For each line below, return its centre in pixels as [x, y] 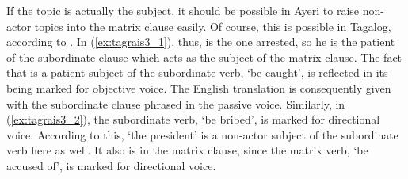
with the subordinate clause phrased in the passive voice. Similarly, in [176, 103]
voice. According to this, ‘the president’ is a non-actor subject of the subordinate [202, 134]
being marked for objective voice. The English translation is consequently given [199, 88]
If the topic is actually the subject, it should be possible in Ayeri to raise [183, 10]
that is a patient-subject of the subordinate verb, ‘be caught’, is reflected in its [197, 72]
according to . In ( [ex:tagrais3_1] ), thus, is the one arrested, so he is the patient [201, 42]
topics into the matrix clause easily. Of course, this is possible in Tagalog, [213, 26]
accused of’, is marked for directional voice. [111, 165]
